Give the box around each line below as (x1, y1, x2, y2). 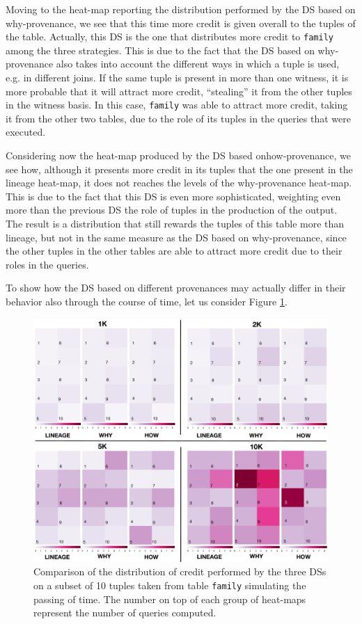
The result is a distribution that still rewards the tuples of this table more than (6, 216, 345, 231)
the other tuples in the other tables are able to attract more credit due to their (6, 243, 343, 258)
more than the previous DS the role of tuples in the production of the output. (6, 202, 338, 217)
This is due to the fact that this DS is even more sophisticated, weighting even (6, 189, 341, 203)
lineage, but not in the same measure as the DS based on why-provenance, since (6, 230, 347, 244)
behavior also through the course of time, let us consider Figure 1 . (6, 294, 288, 308)
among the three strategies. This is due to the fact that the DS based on (6, 42, 315, 57)
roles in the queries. (6, 257, 89, 271)
